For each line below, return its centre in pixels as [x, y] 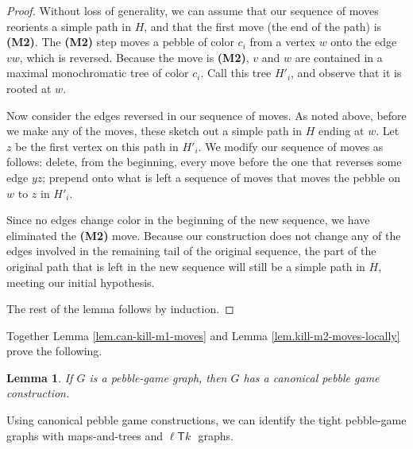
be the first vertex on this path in [97, 146]
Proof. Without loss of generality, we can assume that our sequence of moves [193, 10]
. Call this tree [236, 73]
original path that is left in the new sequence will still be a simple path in [186, 266]
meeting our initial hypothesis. [81, 282]
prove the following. [54, 351]
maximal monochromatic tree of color [98, 73]
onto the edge [364, 42]
